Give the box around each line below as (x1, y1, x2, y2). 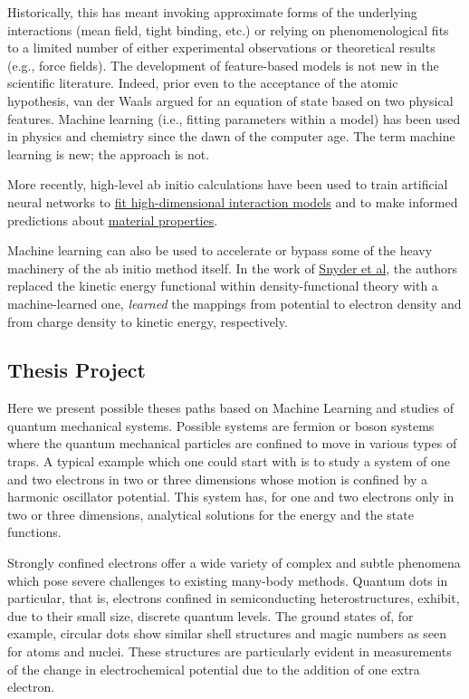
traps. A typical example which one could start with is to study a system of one (7, 452, 450, 471)
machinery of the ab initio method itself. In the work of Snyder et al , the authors (7, 258, 457, 277)
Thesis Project (7, 356, 146, 384)
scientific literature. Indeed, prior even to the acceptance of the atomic (7, 73, 398, 92)
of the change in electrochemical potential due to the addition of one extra (7, 659, 420, 678)
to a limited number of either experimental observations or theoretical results (7, 38, 435, 57)
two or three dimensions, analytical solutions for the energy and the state (7, 504, 414, 523)
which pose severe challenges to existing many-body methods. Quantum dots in (7, 570, 448, 589)
